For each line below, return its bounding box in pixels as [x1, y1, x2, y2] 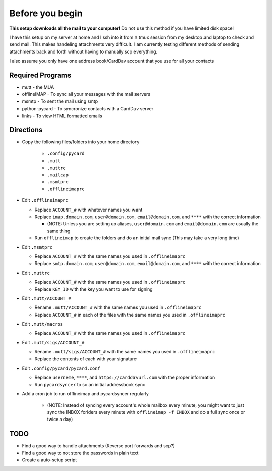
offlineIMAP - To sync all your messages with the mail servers [22, 91, 151, 97]
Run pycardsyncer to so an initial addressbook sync [34, 381, 146, 387]
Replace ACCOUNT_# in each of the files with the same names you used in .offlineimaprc [34, 311, 225, 318]
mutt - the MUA [22, 84, 54, 90]
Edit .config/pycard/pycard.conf [22, 365, 101, 371]
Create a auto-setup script [22, 457, 77, 463]
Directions [9, 126, 43, 134]
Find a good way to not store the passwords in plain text [22, 450, 139, 456]
